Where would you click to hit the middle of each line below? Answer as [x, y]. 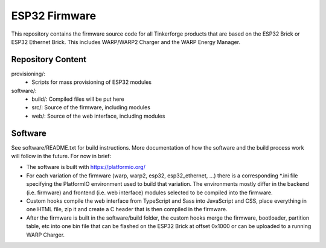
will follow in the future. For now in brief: [61, 156]
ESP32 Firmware [54, 16]
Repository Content [49, 59]
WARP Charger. [46, 235]
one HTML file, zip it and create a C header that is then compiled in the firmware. [127, 209]
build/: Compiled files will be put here [78, 99]
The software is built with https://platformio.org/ [86, 167]
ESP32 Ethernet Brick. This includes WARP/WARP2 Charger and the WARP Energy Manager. [126, 42]
